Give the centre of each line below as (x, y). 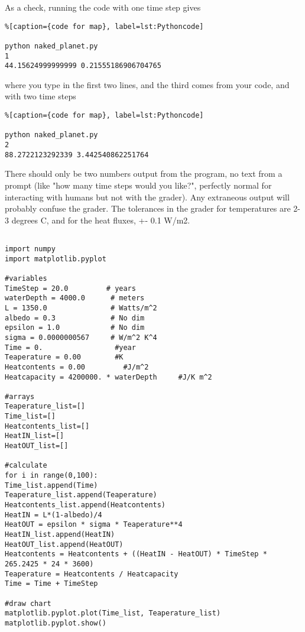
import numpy (30, 249)
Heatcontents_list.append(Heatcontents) (85, 505)
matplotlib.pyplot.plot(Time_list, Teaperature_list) (113, 613)
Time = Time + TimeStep (51, 584)
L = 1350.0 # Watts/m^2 (81, 308)
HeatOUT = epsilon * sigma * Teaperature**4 (94, 525)
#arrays (20, 396)
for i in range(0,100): (51, 476)
